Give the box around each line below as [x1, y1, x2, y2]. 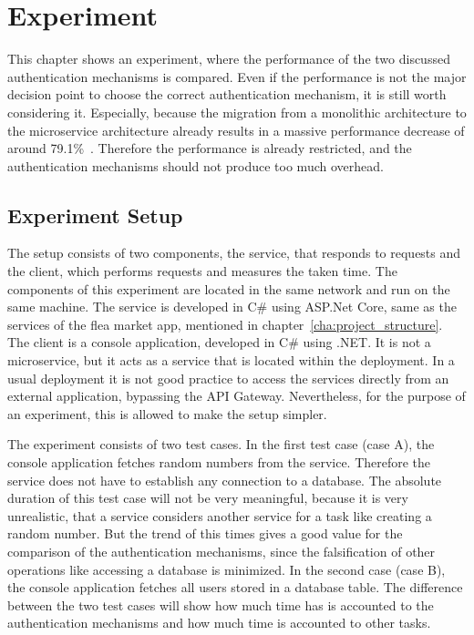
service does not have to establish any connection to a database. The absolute [7, 470, 442, 489]
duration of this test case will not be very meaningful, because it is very [7, 488, 408, 507]
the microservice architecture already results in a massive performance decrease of [7, 120, 465, 139]
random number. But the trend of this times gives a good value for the [7, 524, 403, 543]
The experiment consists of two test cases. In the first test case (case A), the [7, 435, 435, 454]
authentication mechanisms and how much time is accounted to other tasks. [7, 613, 431, 632]
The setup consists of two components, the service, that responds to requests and [7, 243, 461, 262]
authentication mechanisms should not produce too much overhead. [7, 156, 384, 175]
